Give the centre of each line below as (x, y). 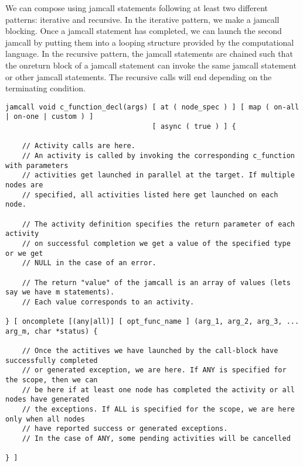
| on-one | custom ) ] (50, 117)
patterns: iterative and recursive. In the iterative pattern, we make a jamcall (142, 19)
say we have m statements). (60, 292)
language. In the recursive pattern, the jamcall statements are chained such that (149, 54)
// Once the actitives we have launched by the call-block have (150, 351)
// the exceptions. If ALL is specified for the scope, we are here (158, 410)
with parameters (37, 165)
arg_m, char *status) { (52, 331)
